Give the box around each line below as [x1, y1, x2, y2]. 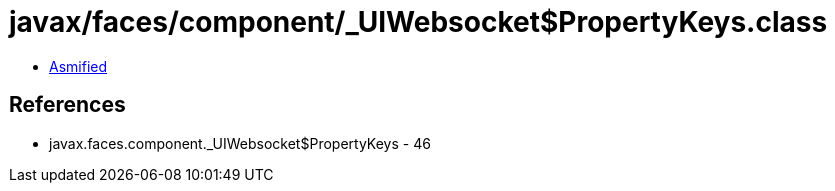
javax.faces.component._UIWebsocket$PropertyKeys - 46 [49, 134, 431, 152]
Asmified [49, 57, 108, 75]
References [9, 92, 126, 118]
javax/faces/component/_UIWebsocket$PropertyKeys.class [9, 5, 828, 39]
